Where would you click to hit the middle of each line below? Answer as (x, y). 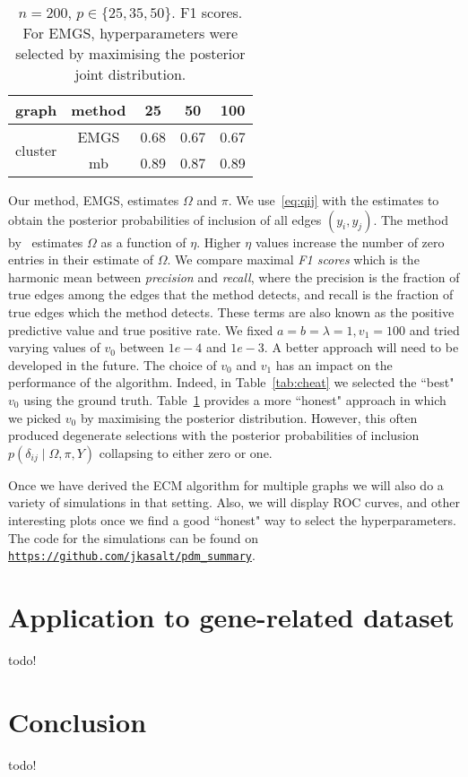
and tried (434, 329)
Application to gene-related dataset (231, 616)
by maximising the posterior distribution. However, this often (249, 417)
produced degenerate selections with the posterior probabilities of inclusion (214, 435)
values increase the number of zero (350, 242)
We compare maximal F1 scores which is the (297, 259)
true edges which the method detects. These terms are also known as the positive (231, 311)
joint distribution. (130, 74)
